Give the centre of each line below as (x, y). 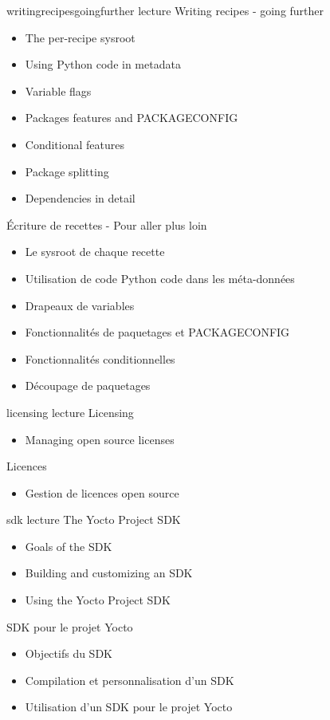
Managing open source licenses (100, 439)
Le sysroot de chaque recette (95, 252)
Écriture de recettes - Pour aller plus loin (107, 224)
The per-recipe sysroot (80, 37)
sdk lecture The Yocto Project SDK (94, 519)
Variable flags (58, 90)
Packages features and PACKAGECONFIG (132, 118)
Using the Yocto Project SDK (98, 600)
